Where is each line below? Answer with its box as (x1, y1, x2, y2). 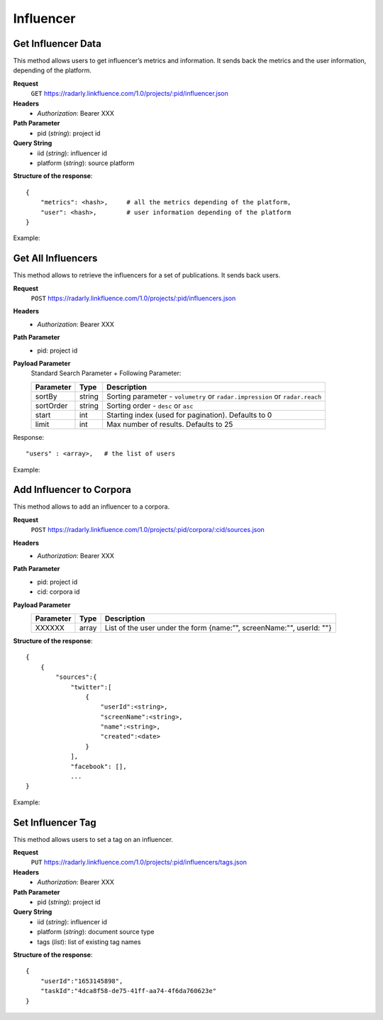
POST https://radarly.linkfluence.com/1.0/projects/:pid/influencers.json (30, 294, 236, 302)
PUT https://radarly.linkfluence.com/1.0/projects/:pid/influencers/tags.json (30, 858, 248, 867)
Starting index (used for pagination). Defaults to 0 (106, 410, 272, 420)
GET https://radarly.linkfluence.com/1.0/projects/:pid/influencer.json (30, 89, 228, 98)
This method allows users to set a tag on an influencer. (13, 835, 174, 843)
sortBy (35, 391, 57, 401)
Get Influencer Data (13, 38, 102, 50)
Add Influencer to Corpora (13, 484, 131, 496)
